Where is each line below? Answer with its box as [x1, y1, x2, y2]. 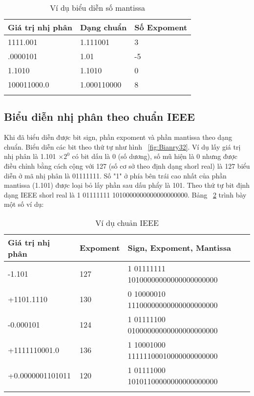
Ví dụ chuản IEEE [95, 217, 159, 228]
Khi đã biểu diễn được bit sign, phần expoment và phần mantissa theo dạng [4, 132, 232, 142]
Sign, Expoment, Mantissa [127, 242, 231, 254]
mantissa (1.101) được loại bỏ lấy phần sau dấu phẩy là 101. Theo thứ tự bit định [4, 180, 250, 190]
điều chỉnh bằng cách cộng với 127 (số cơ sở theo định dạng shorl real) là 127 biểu [4, 160, 250, 171]
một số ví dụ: [4, 199, 44, 209]
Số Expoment [134, 22, 188, 33]
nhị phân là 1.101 [4, 151, 56, 161]
